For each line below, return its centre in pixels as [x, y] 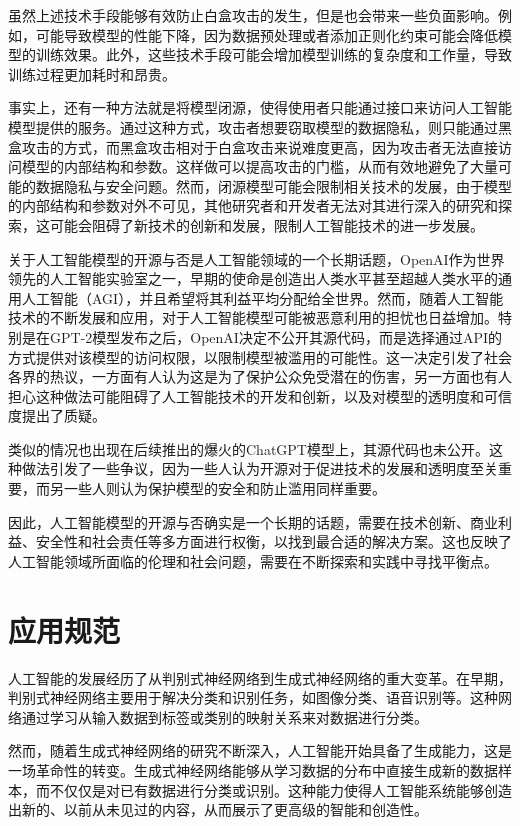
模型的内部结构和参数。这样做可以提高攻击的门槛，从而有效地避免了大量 [259, 166]
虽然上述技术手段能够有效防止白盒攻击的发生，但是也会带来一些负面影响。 [253, 15]
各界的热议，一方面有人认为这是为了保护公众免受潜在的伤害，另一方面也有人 [260, 376]
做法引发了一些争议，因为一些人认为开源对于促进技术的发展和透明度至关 [259, 468]
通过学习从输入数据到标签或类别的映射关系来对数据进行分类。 [224, 716]
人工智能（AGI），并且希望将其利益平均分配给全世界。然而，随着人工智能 [262, 297]
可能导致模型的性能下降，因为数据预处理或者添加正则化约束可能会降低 [266, 34]
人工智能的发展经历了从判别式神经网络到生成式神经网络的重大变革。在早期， [260, 677]
